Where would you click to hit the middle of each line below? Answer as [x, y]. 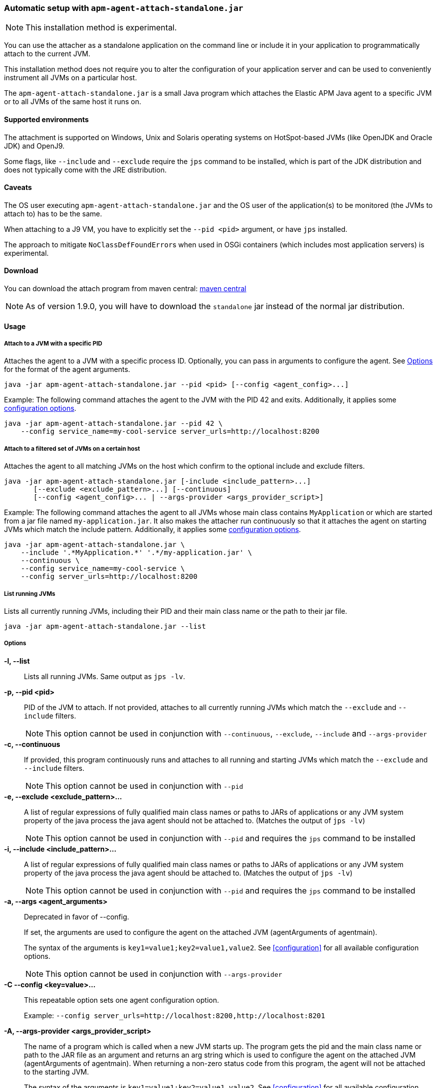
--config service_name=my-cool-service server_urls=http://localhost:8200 [170, 432]
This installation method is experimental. [101, 28]
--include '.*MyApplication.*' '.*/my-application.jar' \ [136, 553]
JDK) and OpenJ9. [34, 146]
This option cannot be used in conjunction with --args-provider [164, 974]
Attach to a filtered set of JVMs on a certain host [72, 449]
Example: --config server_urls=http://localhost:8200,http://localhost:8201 [175, 1015]
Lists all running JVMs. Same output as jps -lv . [105, 676]
